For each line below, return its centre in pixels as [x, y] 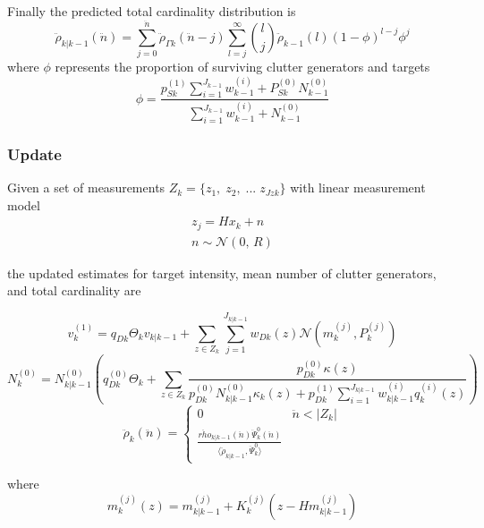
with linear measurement [358, 187]
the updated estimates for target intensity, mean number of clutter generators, [222, 273]
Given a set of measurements [86, 187]
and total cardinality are [74, 290]
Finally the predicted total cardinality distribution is [152, 11]
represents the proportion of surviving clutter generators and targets [242, 67]
